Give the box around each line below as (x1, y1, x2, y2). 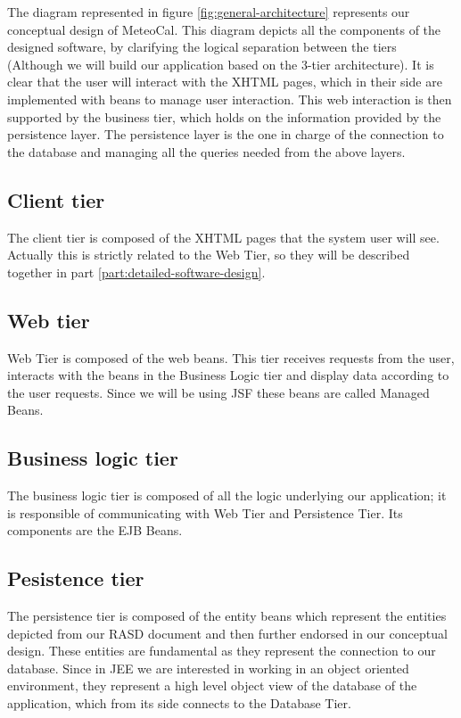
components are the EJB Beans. (7, 521, 183, 540)
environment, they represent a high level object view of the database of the (7, 676, 417, 695)
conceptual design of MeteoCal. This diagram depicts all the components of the (7, 20, 441, 38)
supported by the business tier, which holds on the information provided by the (7, 107, 441, 126)
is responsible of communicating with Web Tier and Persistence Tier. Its (7, 503, 403, 522)
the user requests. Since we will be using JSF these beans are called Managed (7, 383, 430, 401)
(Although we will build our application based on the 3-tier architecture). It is (7, 54, 434, 73)
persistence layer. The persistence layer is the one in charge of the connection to (7, 125, 444, 144)
